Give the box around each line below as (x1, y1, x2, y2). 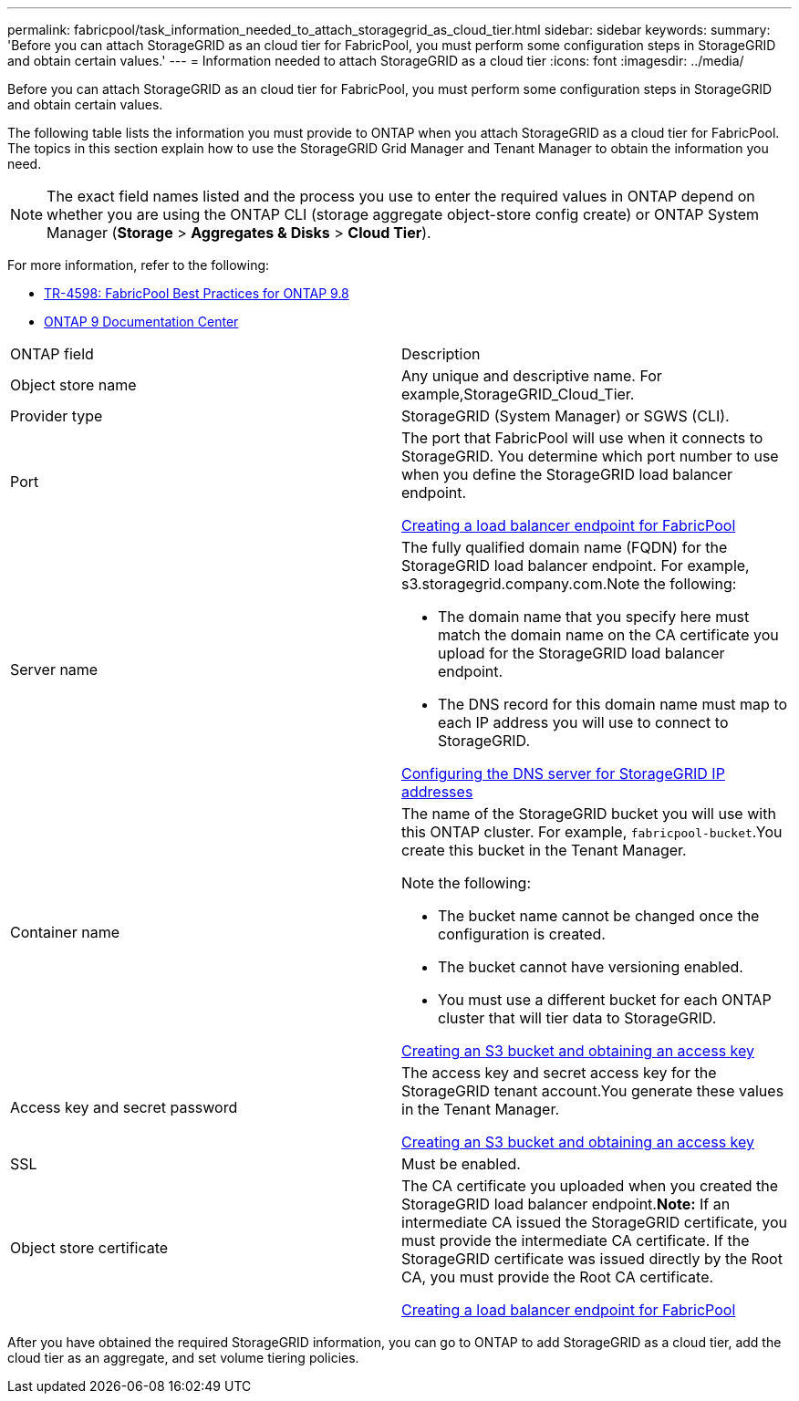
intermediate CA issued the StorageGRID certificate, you (401, 1213, 788, 1231)
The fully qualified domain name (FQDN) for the (401, 538, 728, 556)
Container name (10, 923, 119, 941)
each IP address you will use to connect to (438, 713, 729, 732)
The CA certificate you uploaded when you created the (401, 1177, 779, 1195)
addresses (401, 783, 473, 801)
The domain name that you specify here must (438, 607, 750, 626)
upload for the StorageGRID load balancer (438, 644, 725, 662)
